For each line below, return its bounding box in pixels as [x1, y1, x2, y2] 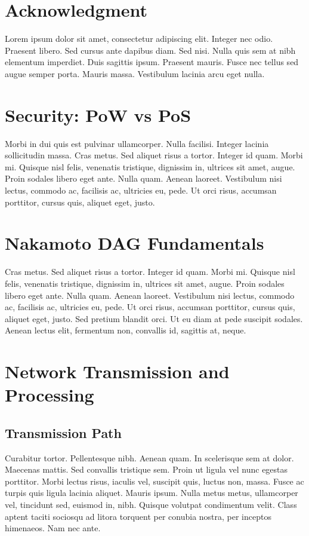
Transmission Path [5, 423, 122, 442]
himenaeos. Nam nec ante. [5, 522, 101, 534]
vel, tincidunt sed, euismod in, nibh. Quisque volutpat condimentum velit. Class [5, 498, 297, 511]
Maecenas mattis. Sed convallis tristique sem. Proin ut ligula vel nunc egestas [5, 463, 288, 476]
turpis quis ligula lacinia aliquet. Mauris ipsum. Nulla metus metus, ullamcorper [5, 486, 298, 499]
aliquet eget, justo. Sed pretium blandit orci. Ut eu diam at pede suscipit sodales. [5, 312, 303, 324]
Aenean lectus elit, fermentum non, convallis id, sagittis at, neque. [5, 324, 246, 336]
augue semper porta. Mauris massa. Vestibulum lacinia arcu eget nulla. [5, 67, 265, 79]
